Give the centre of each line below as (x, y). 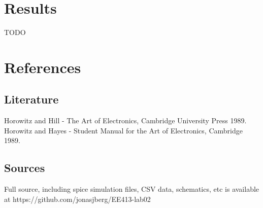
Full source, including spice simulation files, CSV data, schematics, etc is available (132, 189)
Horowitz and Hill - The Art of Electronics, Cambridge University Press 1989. (125, 120)
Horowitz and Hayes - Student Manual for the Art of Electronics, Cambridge (123, 130)
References (43, 67)
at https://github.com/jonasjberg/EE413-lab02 (77, 199)
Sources (25, 168)
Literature (31, 99)
